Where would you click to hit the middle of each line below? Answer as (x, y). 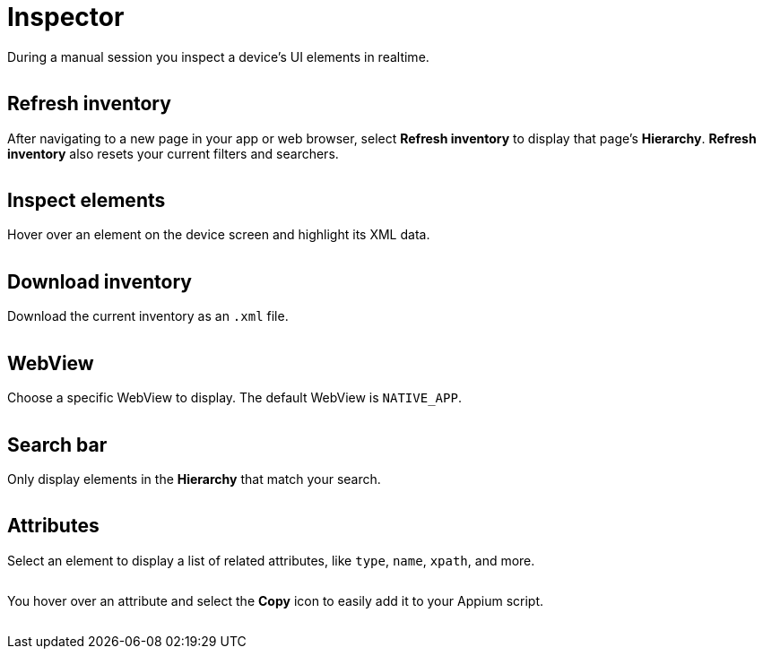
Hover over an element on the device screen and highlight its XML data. (219, 235)
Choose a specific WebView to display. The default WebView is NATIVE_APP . (234, 398)
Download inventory (100, 281)
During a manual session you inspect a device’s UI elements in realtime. (218, 56)
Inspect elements (87, 201)
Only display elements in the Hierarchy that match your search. (194, 479)
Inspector (66, 17)
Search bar (57, 445)
